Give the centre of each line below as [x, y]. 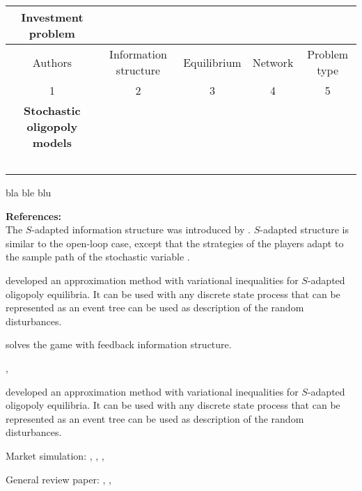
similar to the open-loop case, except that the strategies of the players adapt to [175, 243]
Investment [52, 17]
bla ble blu [29, 192]
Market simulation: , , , [55, 455]
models [52, 142]
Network [273, 62]
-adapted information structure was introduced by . [141, 229]
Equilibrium [212, 62]
